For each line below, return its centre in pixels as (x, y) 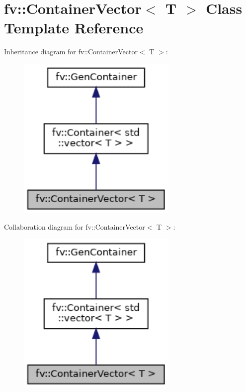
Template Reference (74, 28)
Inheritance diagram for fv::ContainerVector (71, 52)
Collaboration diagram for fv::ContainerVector (75, 227)
